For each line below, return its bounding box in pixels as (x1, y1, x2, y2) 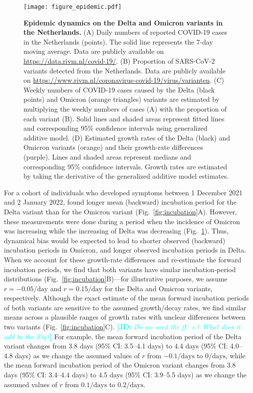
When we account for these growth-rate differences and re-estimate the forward (4, 254, 242, 264)
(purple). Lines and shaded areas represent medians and (23, 151, 191, 162)
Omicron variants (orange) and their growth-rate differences (23, 142, 203, 152)
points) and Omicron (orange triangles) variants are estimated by (23, 94, 220, 104)
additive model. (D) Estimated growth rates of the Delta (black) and (23, 132, 230, 142)
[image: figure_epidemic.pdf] (23, 3, 122, 10)
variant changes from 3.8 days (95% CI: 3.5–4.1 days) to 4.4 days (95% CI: (4, 341, 228, 351)
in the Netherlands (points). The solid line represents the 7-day (23, 36, 213, 46)
